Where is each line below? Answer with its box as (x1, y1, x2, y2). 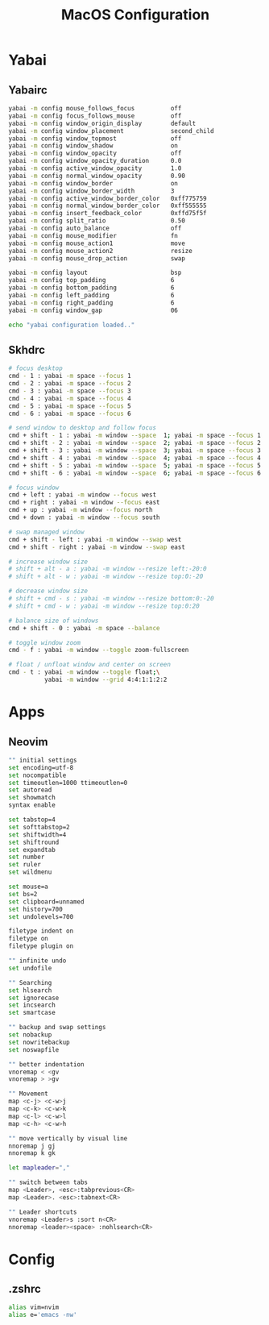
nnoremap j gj (8, 1142, 56, 1150)
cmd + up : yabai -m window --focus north (8, 506, 153, 514)
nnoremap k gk (8, 1149, 56, 1157)
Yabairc (8, 83, 48, 97)
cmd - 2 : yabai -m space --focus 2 (8, 380, 131, 388)
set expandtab (8, 845, 56, 854)
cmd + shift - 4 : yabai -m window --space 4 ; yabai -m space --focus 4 (8, 454, 262, 462)
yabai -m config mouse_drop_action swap (8, 254, 185, 263)
